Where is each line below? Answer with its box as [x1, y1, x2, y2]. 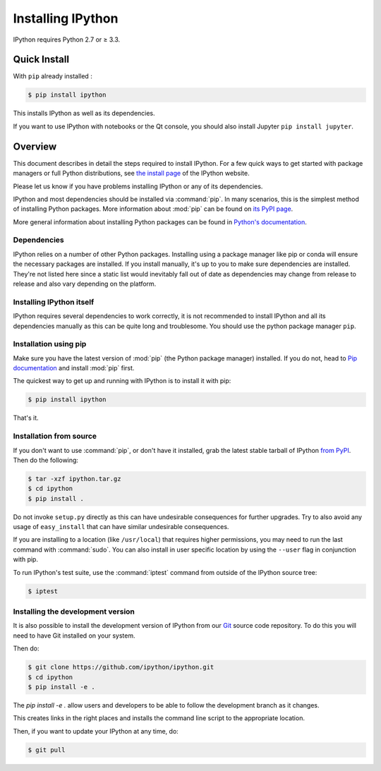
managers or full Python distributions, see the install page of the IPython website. [13, 169, 250, 178]
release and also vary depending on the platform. [13, 279, 157, 288]
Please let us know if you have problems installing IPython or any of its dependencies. [13, 182, 263, 190]
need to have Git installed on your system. [13, 631, 135, 640]
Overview [13, 140, 57, 152]
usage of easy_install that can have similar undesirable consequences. [13, 523, 229, 531]
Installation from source [13, 431, 97, 441]
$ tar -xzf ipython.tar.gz [28, 475, 121, 482]
